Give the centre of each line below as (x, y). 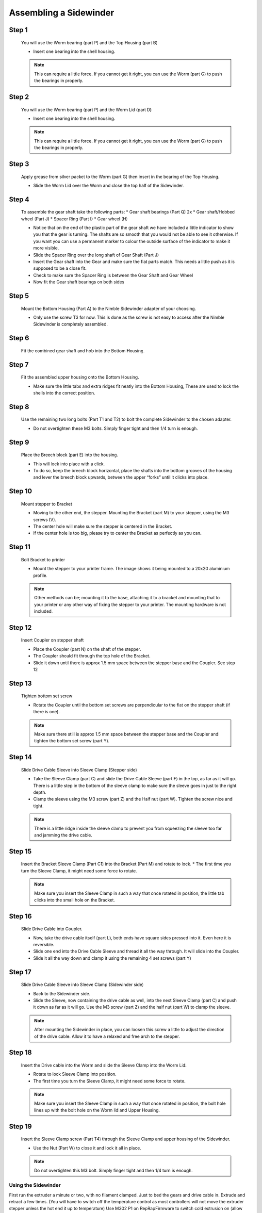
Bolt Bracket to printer (43, 559)
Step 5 (19, 296)
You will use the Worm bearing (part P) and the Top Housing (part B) (89, 42)
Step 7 (19, 365)
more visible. (46, 248)
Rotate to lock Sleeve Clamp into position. (75, 1074)
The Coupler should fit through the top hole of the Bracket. (92, 656)
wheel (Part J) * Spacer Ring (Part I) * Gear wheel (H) (74, 219)
